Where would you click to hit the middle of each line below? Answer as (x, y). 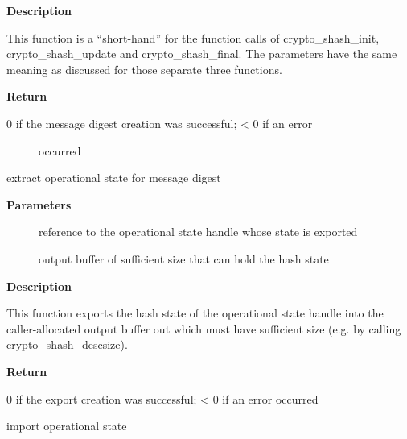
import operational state (67, 426)
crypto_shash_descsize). (67, 344)
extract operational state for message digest (114, 178)
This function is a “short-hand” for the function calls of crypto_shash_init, (193, 37)
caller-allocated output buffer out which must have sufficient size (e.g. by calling (204, 328)
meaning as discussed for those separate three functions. (144, 69)
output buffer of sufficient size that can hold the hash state (184, 258)
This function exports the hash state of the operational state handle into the (195, 313)
